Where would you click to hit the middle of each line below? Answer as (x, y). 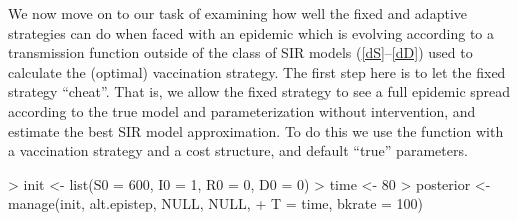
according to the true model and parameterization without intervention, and (242, 110)
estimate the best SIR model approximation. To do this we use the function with (256, 130)
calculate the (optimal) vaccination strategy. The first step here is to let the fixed (257, 71)
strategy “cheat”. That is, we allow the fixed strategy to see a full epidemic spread (259, 91)
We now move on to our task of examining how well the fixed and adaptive (237, 13)
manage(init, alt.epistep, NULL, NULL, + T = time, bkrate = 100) (216, 203)
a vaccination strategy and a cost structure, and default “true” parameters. (238, 150)
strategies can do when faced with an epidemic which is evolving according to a (251, 32)
